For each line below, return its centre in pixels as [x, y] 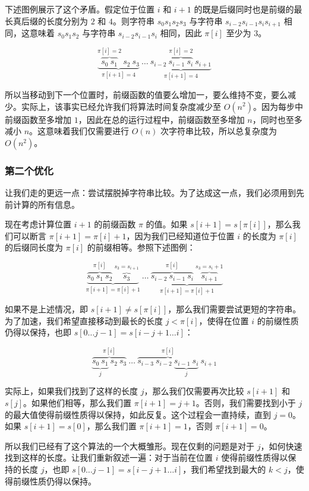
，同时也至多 [277, 119]
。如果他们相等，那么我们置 [78, 402]
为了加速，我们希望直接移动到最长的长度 [84, 320]
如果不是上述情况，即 [46, 309]
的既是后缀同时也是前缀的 [244, 9]
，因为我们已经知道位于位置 [180, 235]
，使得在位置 [224, 320]
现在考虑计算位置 [38, 224]
